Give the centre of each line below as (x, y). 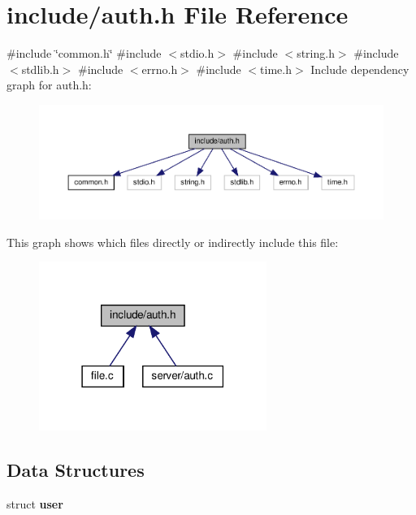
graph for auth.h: (49, 85)
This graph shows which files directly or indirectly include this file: (173, 242)
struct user (35, 503)
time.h (276, 69)
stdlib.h (40, 69)
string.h (316, 53)
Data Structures (76, 470)
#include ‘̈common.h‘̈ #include (84, 53)
